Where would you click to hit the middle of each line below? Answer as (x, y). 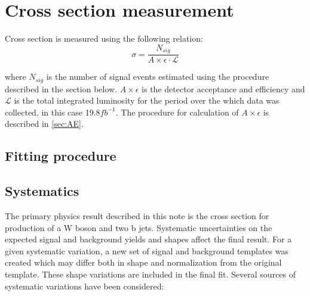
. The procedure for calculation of (177, 112)
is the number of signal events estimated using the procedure (158, 77)
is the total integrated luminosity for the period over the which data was (147, 100)
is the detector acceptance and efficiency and (223, 88)
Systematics (42, 191)
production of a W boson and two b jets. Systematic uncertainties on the (139, 227)
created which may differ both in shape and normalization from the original (143, 262)
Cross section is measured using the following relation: (104, 38)
